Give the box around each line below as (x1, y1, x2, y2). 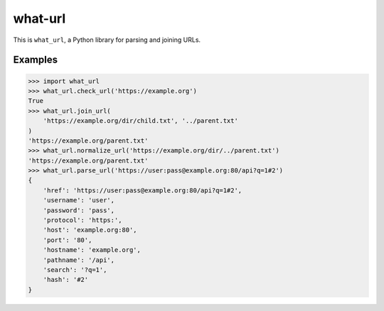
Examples (13, 54, 58, 66)
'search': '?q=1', (43, 266, 107, 273)
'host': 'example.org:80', (43, 226, 138, 234)
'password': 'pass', (43, 206, 115, 214)
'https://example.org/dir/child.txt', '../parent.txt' (43, 117, 238, 125)
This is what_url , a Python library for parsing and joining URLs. (13, 36, 201, 44)
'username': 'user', (43, 196, 115, 204)
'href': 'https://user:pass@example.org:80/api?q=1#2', (43, 186, 242, 195)
